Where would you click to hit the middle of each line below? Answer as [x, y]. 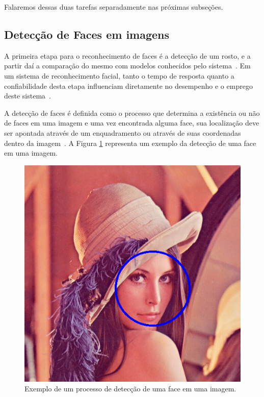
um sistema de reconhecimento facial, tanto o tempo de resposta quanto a [119, 75]
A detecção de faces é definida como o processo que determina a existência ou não [132, 113]
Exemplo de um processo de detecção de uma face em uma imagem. [130, 389]
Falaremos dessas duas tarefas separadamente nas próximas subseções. [114, 7]
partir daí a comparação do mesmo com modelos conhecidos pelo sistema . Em [127, 66]
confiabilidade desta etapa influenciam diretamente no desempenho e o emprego [128, 85]
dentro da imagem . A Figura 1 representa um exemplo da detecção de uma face [130, 143]
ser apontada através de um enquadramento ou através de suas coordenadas [123, 132]
